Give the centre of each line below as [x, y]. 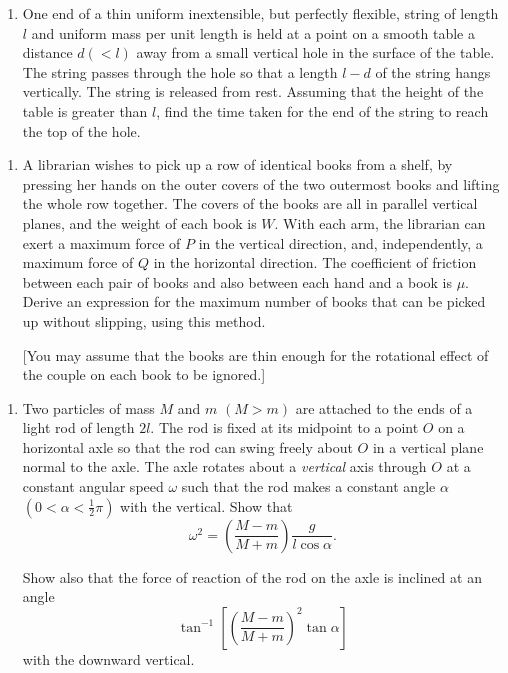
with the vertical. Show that [206, 505]
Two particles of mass [88, 407]
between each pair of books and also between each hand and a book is [237, 281]
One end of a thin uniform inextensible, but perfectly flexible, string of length [260, 13]
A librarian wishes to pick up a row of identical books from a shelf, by [237, 164]
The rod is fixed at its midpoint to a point [288, 427]
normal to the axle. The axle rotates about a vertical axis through [224, 466]
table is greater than [85, 110]
